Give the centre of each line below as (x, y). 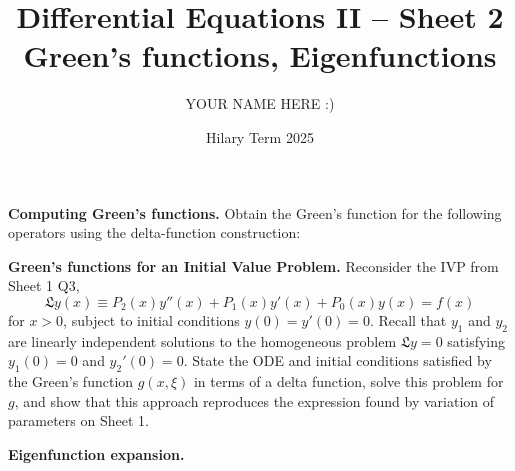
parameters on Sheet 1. (78, 420)
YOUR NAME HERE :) (260, 103)
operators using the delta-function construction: (154, 232)
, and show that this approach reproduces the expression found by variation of (254, 400)
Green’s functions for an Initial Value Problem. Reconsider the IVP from (253, 265)
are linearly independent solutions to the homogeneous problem (202, 340)
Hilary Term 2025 (260, 136)
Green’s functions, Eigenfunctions (260, 55)
